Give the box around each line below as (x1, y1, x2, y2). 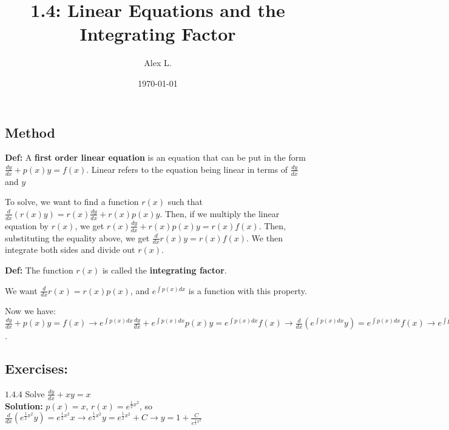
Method (5, 123, 55, 141)
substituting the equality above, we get (5, 231, 150, 244)
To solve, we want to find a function (5, 195, 139, 208)
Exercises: (5, 359, 68, 377)
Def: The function (5, 264, 73, 276)
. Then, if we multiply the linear (160, 207, 280, 220)
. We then (246, 231, 283, 244)
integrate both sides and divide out (5, 243, 135, 256)
